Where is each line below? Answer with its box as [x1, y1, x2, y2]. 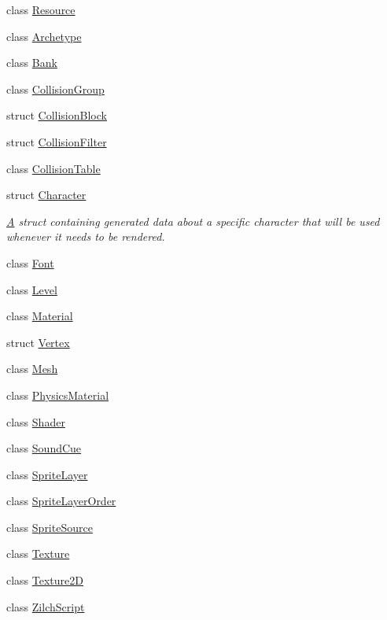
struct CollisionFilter [6, 133, 107, 149]
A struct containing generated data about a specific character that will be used [6, 212, 380, 229]
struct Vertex [6, 334, 70, 350]
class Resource [6, 2, 76, 17]
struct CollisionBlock [6, 107, 107, 124]
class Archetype [6, 28, 82, 44]
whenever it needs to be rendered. [6, 228, 165, 245]
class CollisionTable [6, 160, 101, 176]
